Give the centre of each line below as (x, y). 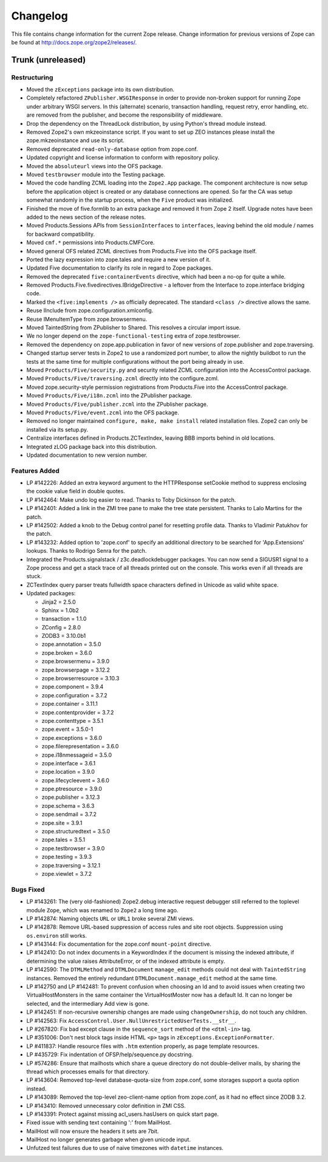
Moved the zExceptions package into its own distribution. (101, 90)
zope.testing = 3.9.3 (67, 857)
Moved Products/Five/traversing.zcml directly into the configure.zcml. (123, 378)
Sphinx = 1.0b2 (60, 610)
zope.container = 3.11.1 (70, 704)
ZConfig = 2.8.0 (61, 627)
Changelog (39, 16)
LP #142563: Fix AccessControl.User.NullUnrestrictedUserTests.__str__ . (132, 1020)
